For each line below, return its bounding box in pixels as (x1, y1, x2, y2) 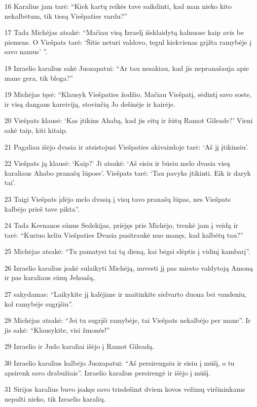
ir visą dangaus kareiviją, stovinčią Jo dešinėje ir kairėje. (4, 98, 176, 109)
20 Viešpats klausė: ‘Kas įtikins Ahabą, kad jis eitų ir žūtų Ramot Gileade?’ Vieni (4, 115, 253, 125)
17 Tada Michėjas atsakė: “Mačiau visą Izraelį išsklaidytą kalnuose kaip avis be (4, 27, 244, 37)
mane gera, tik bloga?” (4, 72, 73, 83)
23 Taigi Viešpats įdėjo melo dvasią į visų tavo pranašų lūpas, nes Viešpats (4, 193, 231, 204)
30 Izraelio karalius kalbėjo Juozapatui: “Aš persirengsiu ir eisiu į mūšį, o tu (4, 358, 235, 368)
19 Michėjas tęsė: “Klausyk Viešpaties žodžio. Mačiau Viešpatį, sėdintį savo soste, (4, 89, 252, 99)
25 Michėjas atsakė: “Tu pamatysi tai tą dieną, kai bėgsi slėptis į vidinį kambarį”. (4, 246, 251, 256)
